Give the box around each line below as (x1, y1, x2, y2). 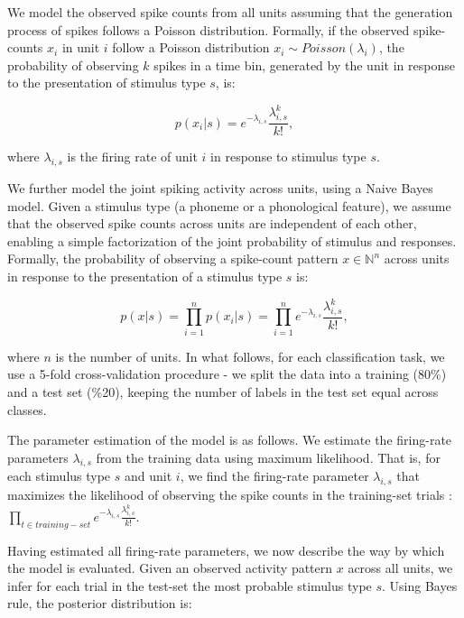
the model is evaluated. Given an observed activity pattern (7, 558, 333, 577)
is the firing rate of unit (67, 147, 198, 166)
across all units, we (348, 558, 453, 577)
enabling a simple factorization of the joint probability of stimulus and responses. (7, 231, 457, 250)
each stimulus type (7, 466, 111, 485)
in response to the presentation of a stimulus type (7, 267, 283, 286)
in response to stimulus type (210, 147, 367, 166)
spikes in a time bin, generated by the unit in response (153, 55, 455, 74)
